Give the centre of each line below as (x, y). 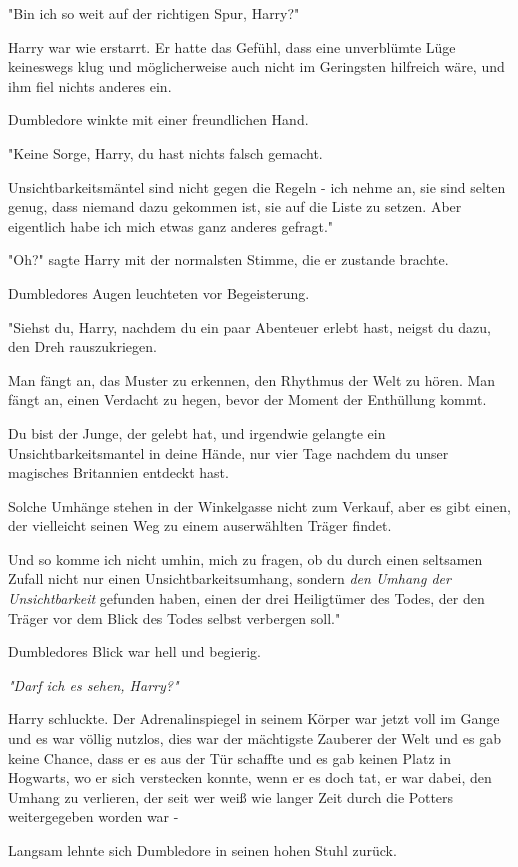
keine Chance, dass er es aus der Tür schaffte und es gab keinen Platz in (229, 757)
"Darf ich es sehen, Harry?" (93, 684)
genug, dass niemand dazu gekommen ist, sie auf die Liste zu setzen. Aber (235, 206)
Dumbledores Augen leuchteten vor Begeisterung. (159, 292)
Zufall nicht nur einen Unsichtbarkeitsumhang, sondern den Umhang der (229, 578)
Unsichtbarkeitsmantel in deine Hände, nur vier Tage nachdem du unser (228, 452)
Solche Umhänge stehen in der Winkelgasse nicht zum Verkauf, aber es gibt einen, (259, 505)
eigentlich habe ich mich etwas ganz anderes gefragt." (171, 225)
